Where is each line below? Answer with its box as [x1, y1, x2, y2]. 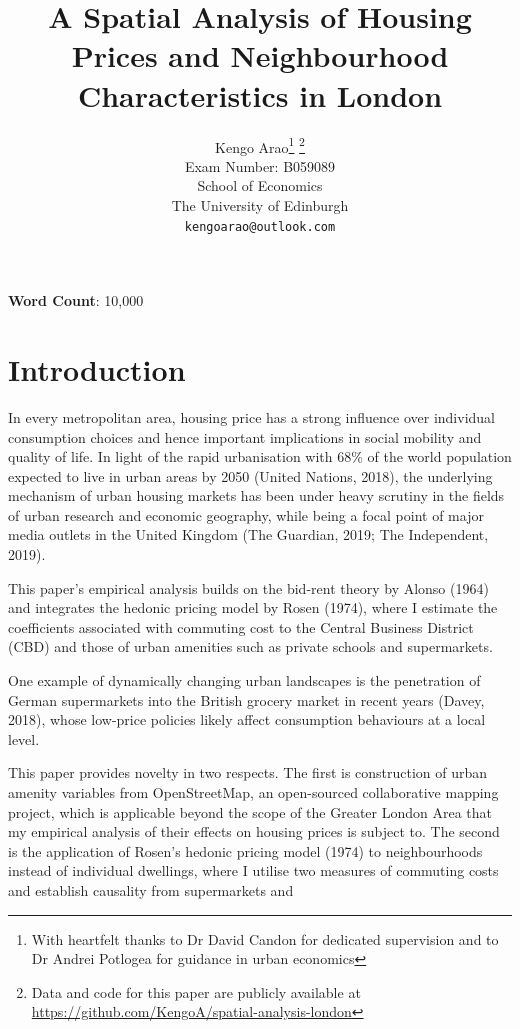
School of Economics [197, 175, 323, 196]
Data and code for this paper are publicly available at [31, 981, 361, 1002]
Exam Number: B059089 [184, 155, 336, 176]
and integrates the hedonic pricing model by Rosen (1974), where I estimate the [8, 597, 498, 618]
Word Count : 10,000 [8, 290, 144, 311]
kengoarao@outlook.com [184, 219, 336, 234]
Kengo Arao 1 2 [215, 133, 305, 157]
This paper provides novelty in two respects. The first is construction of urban [8, 762, 488, 783]
